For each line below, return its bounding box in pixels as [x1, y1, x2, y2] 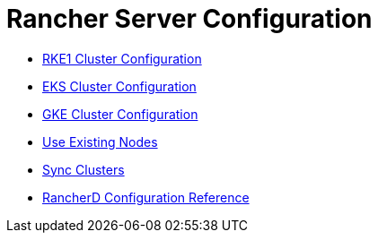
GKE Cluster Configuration [42, 106, 198, 122]
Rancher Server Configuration [6, 4, 373, 34]
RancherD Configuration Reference [42, 189, 250, 205]
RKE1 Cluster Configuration [42, 50, 202, 66]
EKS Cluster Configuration [42, 78, 197, 94]
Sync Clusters [42, 161, 125, 177]
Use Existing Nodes [42, 133, 158, 150]
